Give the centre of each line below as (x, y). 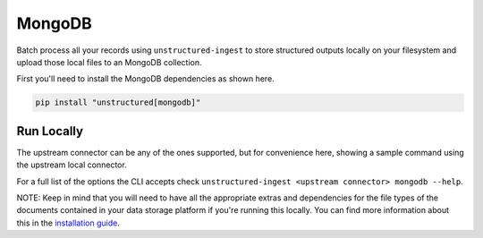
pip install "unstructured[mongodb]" (118, 102)
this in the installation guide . (68, 223)
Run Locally (50, 131)
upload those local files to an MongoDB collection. (109, 62)
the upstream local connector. (72, 165)
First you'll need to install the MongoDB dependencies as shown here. (145, 79)
